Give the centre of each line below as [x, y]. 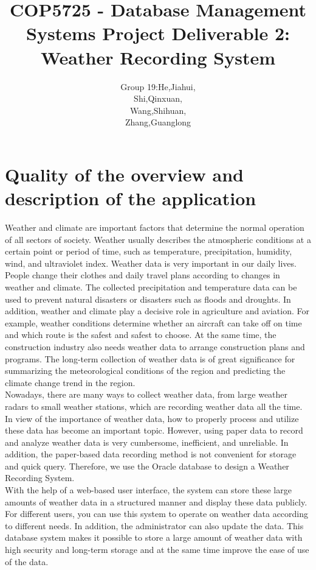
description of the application [131, 198]
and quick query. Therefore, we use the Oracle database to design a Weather [147, 466]
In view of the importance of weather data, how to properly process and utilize [152, 418]
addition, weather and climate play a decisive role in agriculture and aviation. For [157, 311]
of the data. [27, 561]
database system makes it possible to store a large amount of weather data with [154, 537]
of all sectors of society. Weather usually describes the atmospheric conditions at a [158, 239]
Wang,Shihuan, [158, 110]
